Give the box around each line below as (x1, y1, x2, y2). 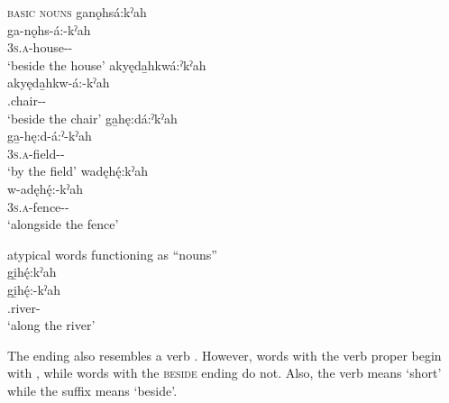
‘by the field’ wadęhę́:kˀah (7, 161, 148, 180)
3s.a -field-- (7, 143, 65, 162)
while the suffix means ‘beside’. (7, 380, 178, 399)
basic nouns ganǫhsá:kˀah (7, 3, 147, 21)
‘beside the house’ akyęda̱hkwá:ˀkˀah (7, 55, 206, 74)
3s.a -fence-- (7, 197, 69, 215)
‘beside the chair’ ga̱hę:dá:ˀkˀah (7, 108, 178, 127)
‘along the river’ (7, 316, 96, 334)
